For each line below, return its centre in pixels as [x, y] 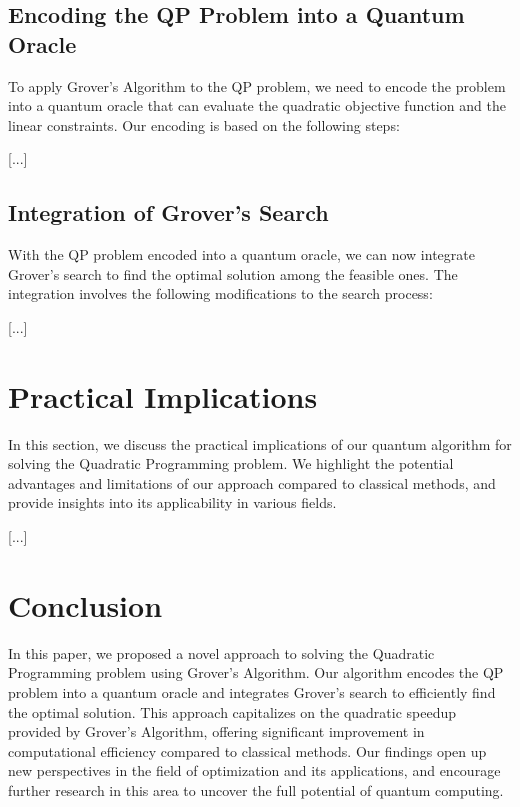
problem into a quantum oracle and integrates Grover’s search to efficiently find [252, 691]
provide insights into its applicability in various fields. [172, 502]
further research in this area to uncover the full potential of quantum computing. [256, 789]
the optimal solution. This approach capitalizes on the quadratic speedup [232, 711]
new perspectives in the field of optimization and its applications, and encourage [254, 770]
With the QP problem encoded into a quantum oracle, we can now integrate [241, 254]
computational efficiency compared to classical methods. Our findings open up [247, 750]
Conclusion [85, 604]
